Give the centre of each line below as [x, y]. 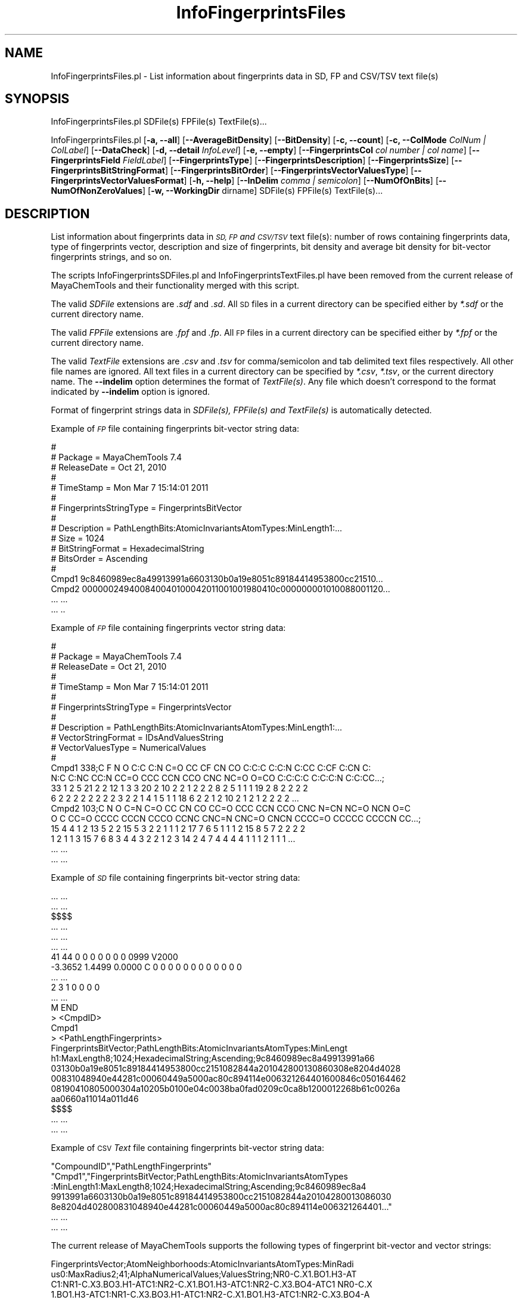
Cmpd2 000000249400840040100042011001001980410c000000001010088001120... [220, 589]
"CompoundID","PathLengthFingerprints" [131, 1166]
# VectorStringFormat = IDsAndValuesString [137, 738]
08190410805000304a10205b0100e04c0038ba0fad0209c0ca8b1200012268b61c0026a [226, 1089]
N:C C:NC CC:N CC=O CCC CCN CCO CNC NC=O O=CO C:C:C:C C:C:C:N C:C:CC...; [218, 778]
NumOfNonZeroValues [97, 191]
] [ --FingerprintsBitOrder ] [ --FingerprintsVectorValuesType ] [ [289, 171]
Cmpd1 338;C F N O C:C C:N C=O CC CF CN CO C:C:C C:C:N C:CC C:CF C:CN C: [211, 768]
